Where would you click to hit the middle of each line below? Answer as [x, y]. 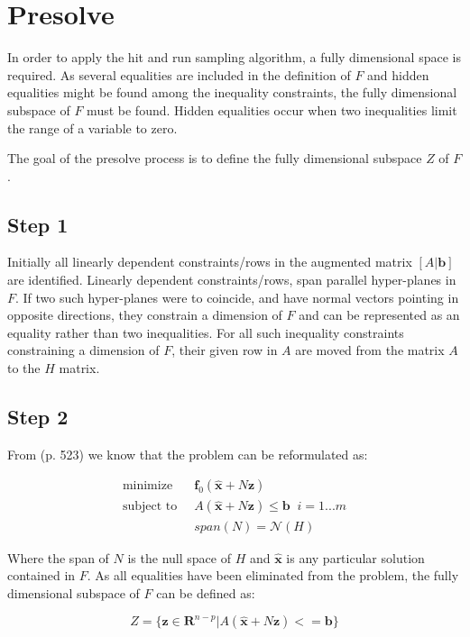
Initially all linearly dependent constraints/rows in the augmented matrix [210, 262]
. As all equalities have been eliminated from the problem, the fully [273, 575]
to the [24, 368]
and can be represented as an [379, 315]
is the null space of [179, 557]
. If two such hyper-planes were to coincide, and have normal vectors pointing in [237, 297]
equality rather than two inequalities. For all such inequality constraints [206, 332]
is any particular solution [355, 557]
